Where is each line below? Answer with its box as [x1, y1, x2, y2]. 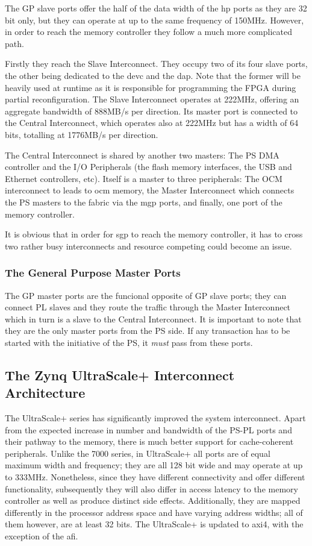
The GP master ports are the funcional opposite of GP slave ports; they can [5, 289, 287, 301]
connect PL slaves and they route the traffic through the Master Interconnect [5, 301, 291, 313]
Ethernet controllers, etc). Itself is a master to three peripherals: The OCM [5, 172, 282, 184]
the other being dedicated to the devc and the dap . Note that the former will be [5, 69, 301, 81]
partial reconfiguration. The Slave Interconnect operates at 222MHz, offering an [5, 93, 299, 105]
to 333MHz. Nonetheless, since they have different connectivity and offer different [5, 471, 305, 483]
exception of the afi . [5, 530, 78, 542]
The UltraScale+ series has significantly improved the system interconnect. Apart [5, 412, 306, 424]
